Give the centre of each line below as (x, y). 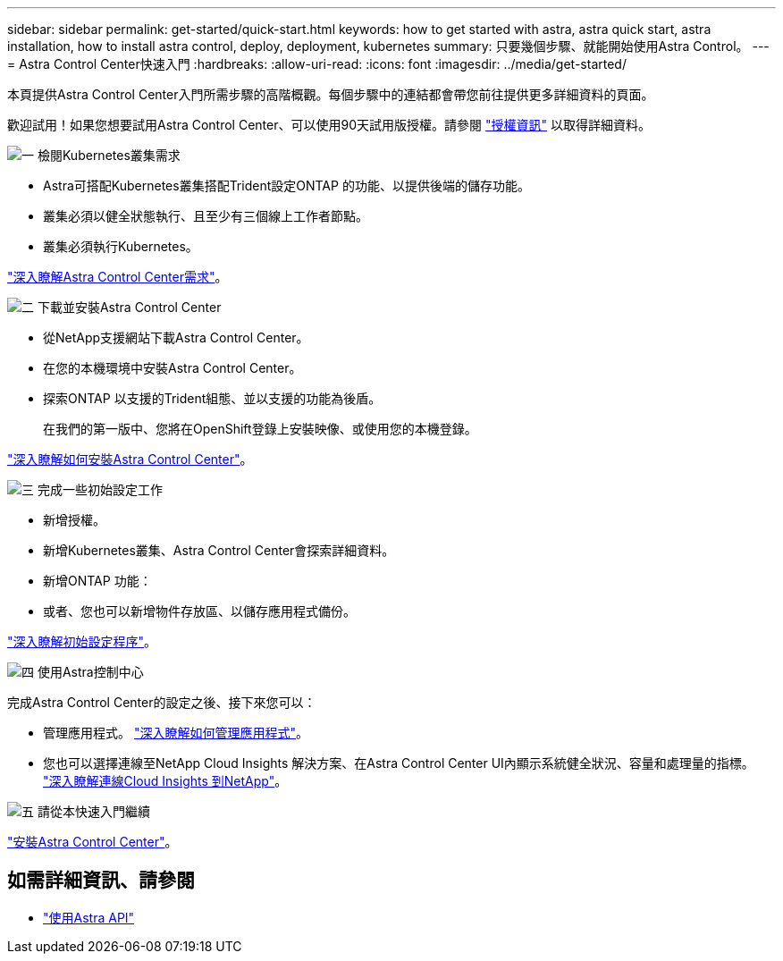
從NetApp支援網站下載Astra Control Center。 (176, 337)
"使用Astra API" (89, 917)
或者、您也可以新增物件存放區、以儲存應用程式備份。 (199, 611)
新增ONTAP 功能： (97, 581)
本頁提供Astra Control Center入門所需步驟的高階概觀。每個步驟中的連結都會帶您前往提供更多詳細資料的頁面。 (331, 94)
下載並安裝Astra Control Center (129, 307)
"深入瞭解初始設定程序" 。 (82, 641)
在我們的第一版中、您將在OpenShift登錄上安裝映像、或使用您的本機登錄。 (260, 429)
